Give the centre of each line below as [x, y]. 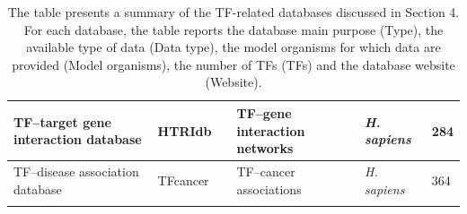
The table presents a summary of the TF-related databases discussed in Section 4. [233, 12]
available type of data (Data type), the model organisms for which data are [233, 47]
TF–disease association [76, 171]
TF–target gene [62, 121]
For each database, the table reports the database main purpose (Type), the [233, 29]
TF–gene [264, 112]
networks [265, 148]
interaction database [78, 139]
